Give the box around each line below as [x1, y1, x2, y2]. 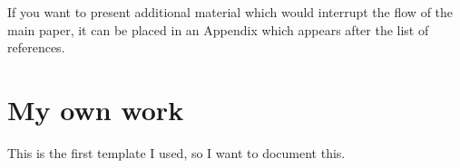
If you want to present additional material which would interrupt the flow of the [7, 3, 454, 21]
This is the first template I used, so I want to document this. [7, 143, 346, 162]
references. [7, 38, 65, 57]
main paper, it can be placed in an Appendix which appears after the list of [7, 20, 429, 39]
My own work [7, 90, 184, 127]
